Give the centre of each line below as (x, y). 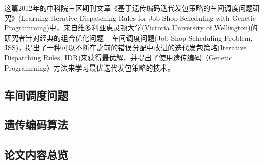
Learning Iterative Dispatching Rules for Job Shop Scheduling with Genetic (138, 18)
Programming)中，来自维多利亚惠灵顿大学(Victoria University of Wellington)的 (131, 28)
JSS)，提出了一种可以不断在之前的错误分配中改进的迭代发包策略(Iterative (125, 47)
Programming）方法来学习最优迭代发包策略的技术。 (89, 67)
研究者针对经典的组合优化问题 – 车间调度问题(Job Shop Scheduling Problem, (128, 37)
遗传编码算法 (36, 125)
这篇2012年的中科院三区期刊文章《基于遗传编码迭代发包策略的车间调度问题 (128, 8)
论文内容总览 (36, 155)
